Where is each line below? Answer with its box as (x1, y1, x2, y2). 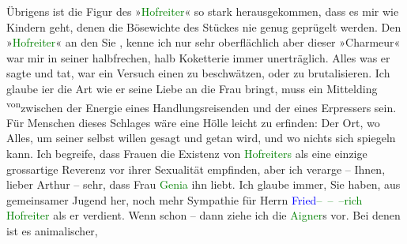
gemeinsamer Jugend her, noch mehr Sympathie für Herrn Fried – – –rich (6, 191, 363, 208)
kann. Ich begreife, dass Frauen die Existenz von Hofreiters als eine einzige (6, 145, 367, 161)
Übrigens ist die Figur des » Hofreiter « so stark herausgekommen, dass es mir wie (6, 3, 399, 19)
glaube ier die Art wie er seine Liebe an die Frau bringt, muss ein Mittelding (6, 80, 378, 96)
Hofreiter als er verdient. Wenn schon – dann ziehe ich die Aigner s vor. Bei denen (6, 207, 401, 223)
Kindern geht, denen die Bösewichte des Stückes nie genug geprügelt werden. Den (6, 18, 401, 35)
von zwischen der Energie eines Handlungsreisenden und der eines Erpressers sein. (6, 96, 397, 115)
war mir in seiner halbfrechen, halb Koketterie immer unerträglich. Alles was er (6, 49, 390, 66)
